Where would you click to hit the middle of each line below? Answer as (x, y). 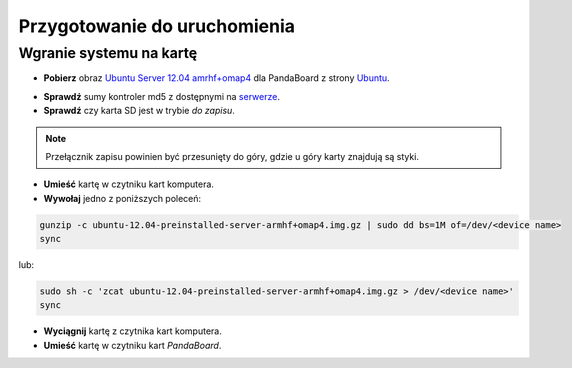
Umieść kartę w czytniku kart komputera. (129, 184)
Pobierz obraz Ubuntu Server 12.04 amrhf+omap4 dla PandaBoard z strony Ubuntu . (216, 78)
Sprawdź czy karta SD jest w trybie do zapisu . (139, 111)
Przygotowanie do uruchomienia (156, 26)
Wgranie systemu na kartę (108, 53)
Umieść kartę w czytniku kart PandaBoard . (132, 345)
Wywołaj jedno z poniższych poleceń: (122, 198)
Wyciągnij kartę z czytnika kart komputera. (132, 331)
